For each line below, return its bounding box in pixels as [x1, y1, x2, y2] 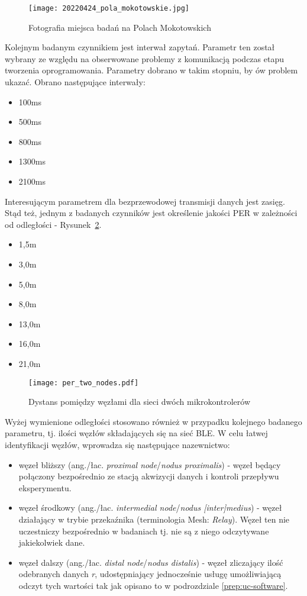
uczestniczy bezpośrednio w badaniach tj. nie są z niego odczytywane [18, 524, 269, 537]
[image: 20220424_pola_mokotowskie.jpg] [28, 4, 190, 12]
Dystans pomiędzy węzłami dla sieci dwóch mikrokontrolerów [28, 395, 251, 408]
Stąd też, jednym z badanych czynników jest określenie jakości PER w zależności [5, 207, 298, 219]
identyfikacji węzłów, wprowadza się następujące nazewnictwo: [5, 438, 230, 450]
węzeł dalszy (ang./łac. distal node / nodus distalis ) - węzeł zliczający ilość [18, 556, 283, 568]
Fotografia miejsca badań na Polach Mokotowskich [28, 21, 211, 33]
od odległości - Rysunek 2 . [5, 218, 102, 230]
